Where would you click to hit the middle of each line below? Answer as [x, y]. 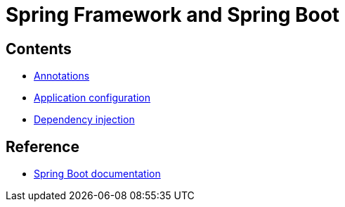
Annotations [62, 76]
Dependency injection [84, 120]
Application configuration [92, 98]
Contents [39, 49]
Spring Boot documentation [97, 174]
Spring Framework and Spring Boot [173, 15]
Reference [43, 146]
